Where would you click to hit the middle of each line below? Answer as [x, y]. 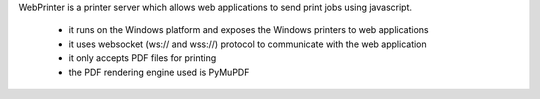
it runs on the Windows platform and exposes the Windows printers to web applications [248, 30]
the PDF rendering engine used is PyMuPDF [159, 72]
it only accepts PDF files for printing [142, 58]
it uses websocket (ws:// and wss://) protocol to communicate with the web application [247, 44]
